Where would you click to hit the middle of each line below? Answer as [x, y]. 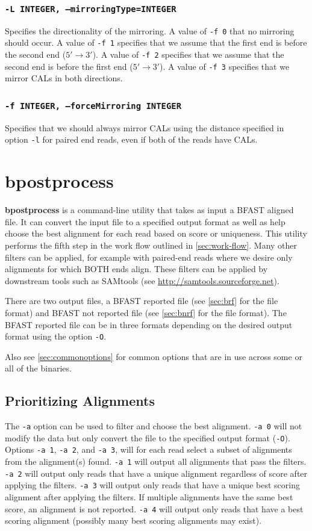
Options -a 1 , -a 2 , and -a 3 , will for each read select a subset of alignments [148, 449]
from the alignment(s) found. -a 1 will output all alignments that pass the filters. [156, 461]
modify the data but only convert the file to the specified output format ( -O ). [148, 437]
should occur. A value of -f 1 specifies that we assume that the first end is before [156, 42]
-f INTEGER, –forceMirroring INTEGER [93, 106]
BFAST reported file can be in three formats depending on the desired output [149, 324]
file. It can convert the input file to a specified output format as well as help [145, 221]
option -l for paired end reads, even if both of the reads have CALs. [131, 139]
